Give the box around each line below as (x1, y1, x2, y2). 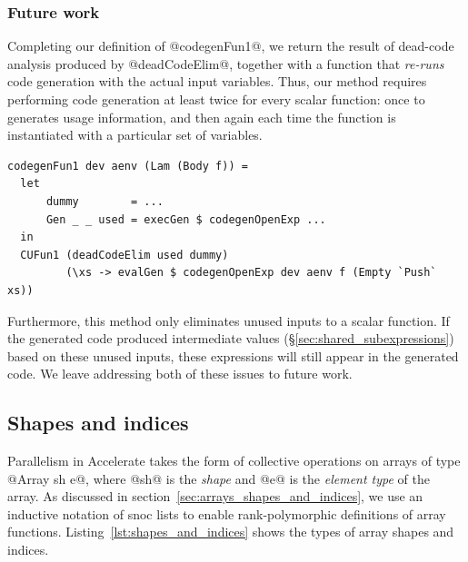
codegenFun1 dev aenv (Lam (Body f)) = (7, 159, 248, 173)
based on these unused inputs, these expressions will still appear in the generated (7, 346, 459, 365)
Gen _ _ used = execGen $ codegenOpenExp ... (45, 212, 326, 226)
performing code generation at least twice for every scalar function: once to (7, 90, 425, 108)
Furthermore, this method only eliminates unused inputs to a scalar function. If (7, 311, 450, 330)
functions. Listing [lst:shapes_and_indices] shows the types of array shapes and (7, 522, 454, 541)
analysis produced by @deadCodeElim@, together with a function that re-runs (7, 54, 444, 73)
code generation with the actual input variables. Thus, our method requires (7, 72, 427, 91)
